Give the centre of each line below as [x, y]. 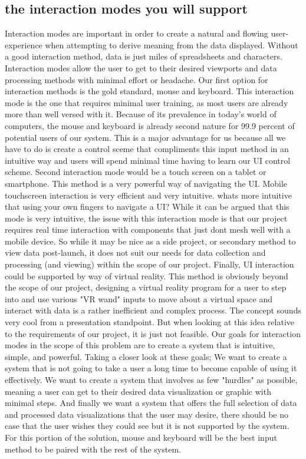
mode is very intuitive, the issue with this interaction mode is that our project [146, 218]
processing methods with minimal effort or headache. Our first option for [136, 79]
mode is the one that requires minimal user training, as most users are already [147, 102]
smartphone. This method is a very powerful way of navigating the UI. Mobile [146, 183]
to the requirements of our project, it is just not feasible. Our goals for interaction [153, 333]
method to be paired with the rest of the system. [93, 449]
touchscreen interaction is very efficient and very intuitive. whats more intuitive [148, 195]
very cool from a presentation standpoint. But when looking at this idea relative [149, 322]
